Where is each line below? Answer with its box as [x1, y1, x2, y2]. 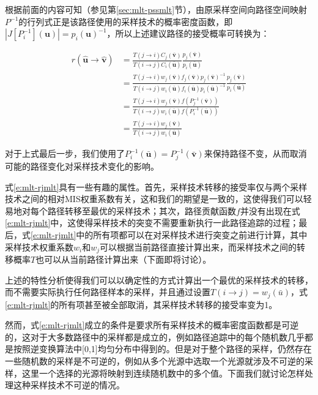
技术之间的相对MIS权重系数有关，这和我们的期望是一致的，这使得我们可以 [5, 192, 303, 205]
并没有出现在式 [240, 204, 300, 217]
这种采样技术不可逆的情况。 [13, 378, 125, 391]
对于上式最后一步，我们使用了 [5, 147, 125, 160]
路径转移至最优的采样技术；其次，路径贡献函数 [47, 204, 236, 217]
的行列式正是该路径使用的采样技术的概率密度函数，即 [18, 15, 233, 28]
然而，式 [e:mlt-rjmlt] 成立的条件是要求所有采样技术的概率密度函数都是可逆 [5, 318, 299, 331]
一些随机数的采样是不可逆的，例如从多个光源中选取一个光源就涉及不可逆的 [5, 355, 305, 367]
